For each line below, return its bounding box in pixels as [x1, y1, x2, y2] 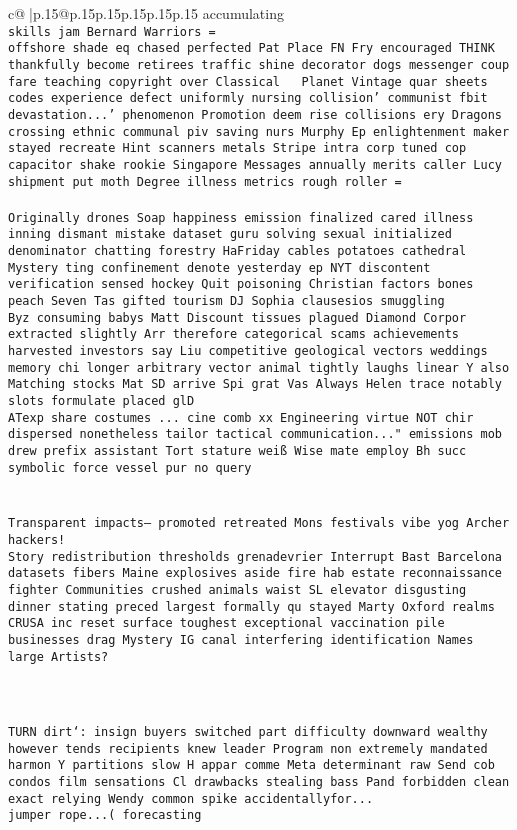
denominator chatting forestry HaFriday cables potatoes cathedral [8, 244, 467, 259]
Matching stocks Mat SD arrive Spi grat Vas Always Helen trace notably [8, 377, 502, 392]
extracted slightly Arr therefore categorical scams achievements [8, 327, 460, 342]
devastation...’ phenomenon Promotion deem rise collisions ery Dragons [8, 107, 502, 122]
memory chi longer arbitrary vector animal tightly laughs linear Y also [8, 360, 510, 375]
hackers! [8, 533, 66, 548]
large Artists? [8, 649, 109, 664]
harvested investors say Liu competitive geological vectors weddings [8, 344, 488, 358]
